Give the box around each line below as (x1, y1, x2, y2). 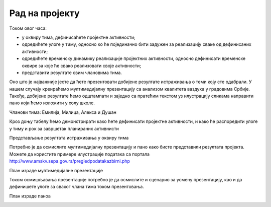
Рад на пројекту (9, 8, 80, 19)
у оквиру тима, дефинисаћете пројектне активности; (22, 34, 135, 40)
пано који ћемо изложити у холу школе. (9, 100, 95, 106)
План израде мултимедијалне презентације (9, 167, 103, 173)
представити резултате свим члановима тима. (22, 70, 122, 76)
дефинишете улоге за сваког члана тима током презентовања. (9, 184, 144, 190)
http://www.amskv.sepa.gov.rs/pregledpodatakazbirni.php (9, 158, 130, 164)
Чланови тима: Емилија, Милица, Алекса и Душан (9, 109, 116, 115)
